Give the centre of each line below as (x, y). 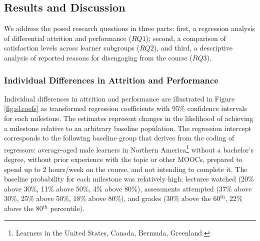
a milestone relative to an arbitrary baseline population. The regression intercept (128, 128)
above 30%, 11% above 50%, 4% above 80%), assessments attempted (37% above (128, 188)
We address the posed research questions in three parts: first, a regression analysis (130, 28)
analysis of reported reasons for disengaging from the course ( (98, 57)
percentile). (67, 208)
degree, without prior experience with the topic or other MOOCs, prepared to (123, 159)
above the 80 (23, 208)
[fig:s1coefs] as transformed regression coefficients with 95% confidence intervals (125, 108)
